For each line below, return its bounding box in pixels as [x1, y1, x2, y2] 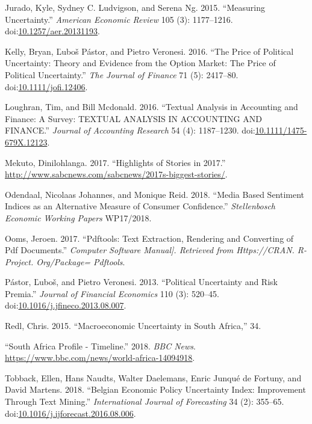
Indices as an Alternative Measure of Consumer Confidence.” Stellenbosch [5, 200, 276, 212]
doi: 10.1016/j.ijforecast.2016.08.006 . [5, 407, 136, 419]
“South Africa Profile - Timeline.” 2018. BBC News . [5, 339, 196, 352]
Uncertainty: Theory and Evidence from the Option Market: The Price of [5, 57, 276, 69]
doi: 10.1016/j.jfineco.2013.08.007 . [5, 299, 126, 312]
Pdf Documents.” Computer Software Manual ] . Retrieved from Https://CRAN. [5, 244, 295, 256]
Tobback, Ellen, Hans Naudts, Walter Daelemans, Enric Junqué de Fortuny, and [5, 371, 302, 384]
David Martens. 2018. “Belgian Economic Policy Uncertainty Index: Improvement [5, 383, 306, 396]
